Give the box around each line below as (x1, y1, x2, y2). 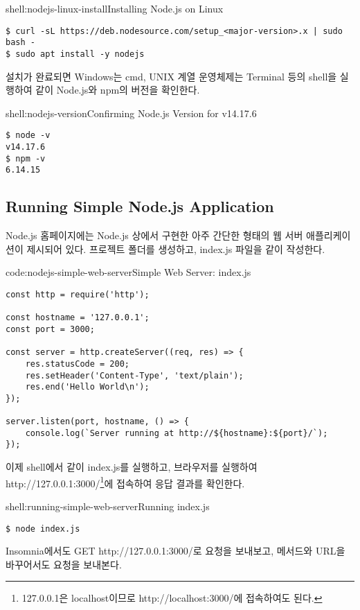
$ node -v (6, 130, 51, 141)
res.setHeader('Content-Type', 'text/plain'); (25, 370, 244, 381)
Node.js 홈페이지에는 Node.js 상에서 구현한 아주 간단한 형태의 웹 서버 (6, 228, 303, 243)
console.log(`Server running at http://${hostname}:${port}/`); (25, 428, 328, 438)
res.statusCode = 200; (25, 358, 129, 369)
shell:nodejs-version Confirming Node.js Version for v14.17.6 (6, 105, 257, 120)
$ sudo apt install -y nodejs (6, 49, 145, 59)
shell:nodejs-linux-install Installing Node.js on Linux (6, 1, 224, 15)
